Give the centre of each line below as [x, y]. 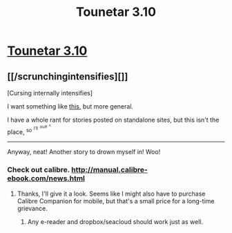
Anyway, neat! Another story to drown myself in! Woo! [84, 152]
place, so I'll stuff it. [29, 130]
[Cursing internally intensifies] [50, 93]
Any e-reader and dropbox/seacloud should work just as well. [115, 221]
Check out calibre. [39, 170]
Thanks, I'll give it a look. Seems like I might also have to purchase [111, 194]
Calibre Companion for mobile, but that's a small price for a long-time [116, 201]
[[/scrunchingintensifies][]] [68, 76]
